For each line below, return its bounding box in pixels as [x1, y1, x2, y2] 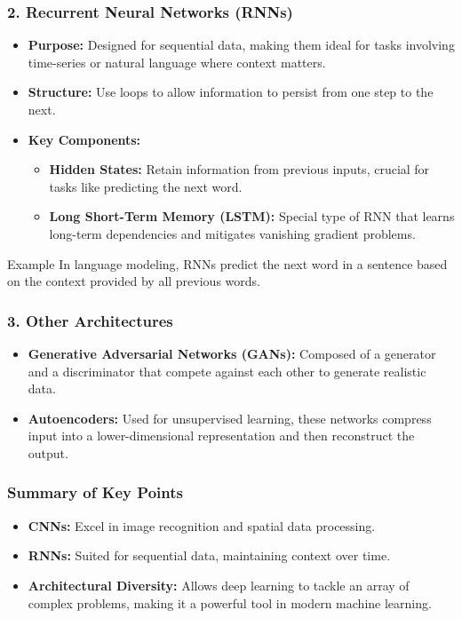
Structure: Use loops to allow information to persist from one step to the [28, 83, 434, 101]
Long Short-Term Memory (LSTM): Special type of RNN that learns [49, 207, 455, 226]
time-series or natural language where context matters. [28, 52, 326, 71]
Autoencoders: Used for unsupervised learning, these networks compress [28, 408, 432, 427]
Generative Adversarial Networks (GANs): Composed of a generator [28, 344, 436, 362]
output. [28, 443, 68, 462]
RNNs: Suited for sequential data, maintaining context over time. [28, 546, 391, 565]
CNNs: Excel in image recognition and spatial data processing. [28, 516, 376, 535]
